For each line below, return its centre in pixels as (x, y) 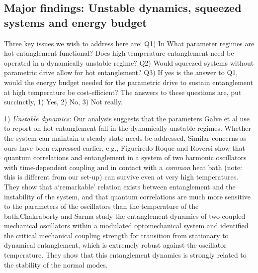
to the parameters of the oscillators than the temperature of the (101, 206)
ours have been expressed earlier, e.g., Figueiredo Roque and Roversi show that (125, 147)
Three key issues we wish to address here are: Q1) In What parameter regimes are (129, 43)
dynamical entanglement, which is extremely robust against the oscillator (115, 245)
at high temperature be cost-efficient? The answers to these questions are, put (123, 92)
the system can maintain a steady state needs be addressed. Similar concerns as (125, 137)
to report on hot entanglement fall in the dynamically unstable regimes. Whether (128, 128)
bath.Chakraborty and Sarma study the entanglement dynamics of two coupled (125, 216)
